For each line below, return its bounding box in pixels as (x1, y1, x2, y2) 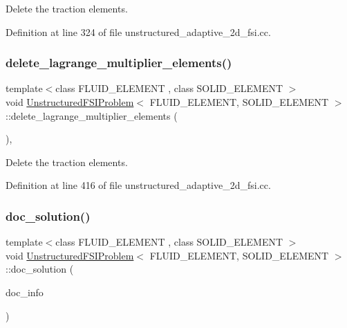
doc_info (6, 284, 44, 299)
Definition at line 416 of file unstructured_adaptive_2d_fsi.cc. (6, 178, 271, 192)
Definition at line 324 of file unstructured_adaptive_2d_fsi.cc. (6, 24, 271, 39)
